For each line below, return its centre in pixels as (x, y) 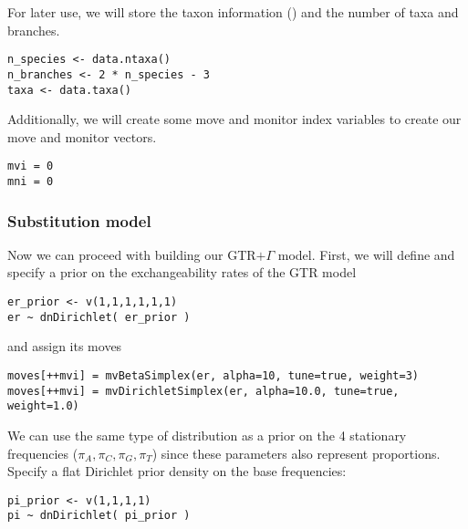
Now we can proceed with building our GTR (132, 254)
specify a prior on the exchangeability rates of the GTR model (182, 272)
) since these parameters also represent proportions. (296, 453)
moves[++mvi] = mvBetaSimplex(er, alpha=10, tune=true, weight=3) (213, 375)
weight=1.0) (43, 406)
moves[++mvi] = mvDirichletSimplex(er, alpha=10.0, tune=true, (203, 391)
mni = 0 (31, 182)
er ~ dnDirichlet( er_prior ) (99, 317)
